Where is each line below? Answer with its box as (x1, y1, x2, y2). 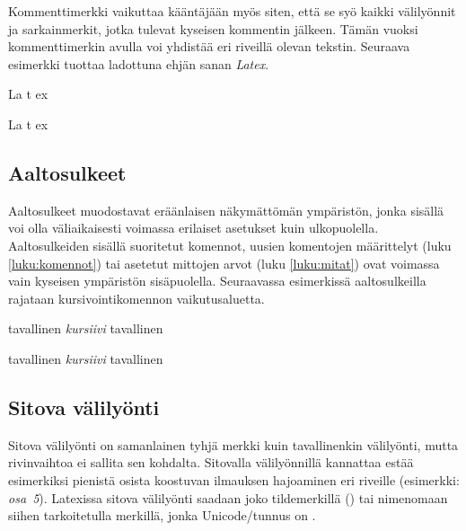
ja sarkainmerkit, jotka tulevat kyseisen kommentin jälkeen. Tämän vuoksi (8, 19, 418, 38)
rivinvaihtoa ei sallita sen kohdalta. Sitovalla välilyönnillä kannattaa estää (8, 453, 414, 472)
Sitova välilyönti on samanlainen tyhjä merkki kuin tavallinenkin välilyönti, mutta (8, 435, 459, 454)
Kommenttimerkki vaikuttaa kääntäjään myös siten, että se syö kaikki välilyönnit (8, 2, 456, 20)
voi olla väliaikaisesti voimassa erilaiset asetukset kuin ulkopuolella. (8, 218, 379, 237)
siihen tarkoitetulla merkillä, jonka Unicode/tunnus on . (8, 506, 316, 525)
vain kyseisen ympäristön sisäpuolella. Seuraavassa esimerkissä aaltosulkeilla (8, 271, 426, 290)
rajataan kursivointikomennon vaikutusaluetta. (8, 288, 265, 307)
